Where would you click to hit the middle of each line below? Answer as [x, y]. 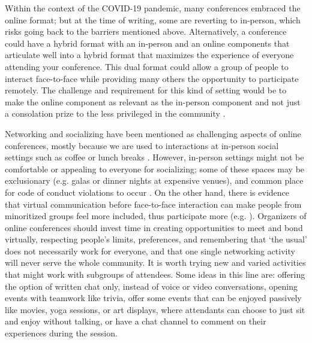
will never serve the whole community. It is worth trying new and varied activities [155, 262]
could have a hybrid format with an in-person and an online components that [147, 43]
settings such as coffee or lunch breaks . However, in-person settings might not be [154, 157]
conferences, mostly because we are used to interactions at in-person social [142, 145]
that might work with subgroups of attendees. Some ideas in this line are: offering [155, 274]
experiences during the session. [61, 333]
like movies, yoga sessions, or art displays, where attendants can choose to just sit [155, 309]
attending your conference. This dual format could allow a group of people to [147, 66]
